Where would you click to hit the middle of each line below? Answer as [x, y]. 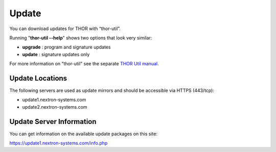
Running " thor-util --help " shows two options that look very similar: [81, 38]
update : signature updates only [56, 54]
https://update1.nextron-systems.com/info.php [59, 143]
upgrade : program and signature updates [66, 47]
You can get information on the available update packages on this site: [84, 134]
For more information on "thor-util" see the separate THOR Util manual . [84, 64]
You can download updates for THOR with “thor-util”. [65, 29]
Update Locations [38, 78]
